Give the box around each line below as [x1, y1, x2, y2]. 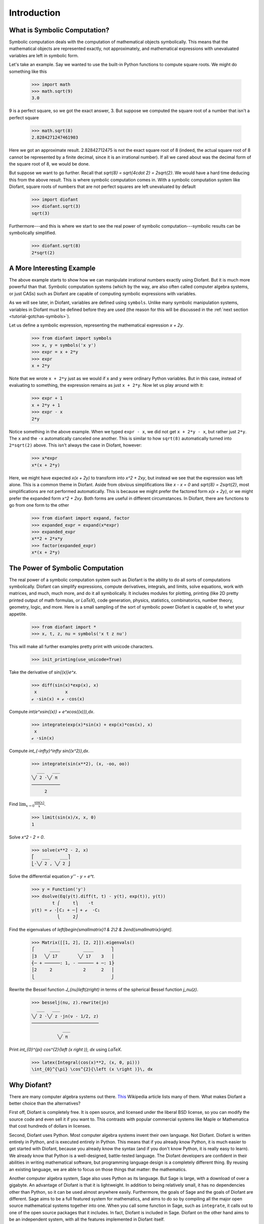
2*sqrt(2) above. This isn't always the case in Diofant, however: [9, 442, 142, 448]
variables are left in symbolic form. [9, 52, 79, 58]
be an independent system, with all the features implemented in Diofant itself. [9, 1217, 165, 1223]
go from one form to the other [9, 502, 69, 508]
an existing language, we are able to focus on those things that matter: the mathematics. [9, 1166, 187, 1172]
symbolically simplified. [9, 230, 56, 236]
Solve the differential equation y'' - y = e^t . [9, 873, 95, 879]
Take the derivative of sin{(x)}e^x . [9, 669, 77, 675]
